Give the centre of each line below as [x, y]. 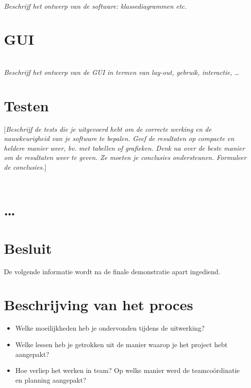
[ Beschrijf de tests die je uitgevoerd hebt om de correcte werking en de [108, 129]
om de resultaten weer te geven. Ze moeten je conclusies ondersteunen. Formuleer [125, 157]
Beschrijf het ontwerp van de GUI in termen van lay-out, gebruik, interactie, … [122, 72]
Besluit [28, 248]
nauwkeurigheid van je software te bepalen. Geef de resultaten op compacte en [119, 138]
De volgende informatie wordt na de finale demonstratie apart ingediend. [112, 271]
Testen [26, 105]
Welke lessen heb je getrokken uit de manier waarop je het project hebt [121, 344]
